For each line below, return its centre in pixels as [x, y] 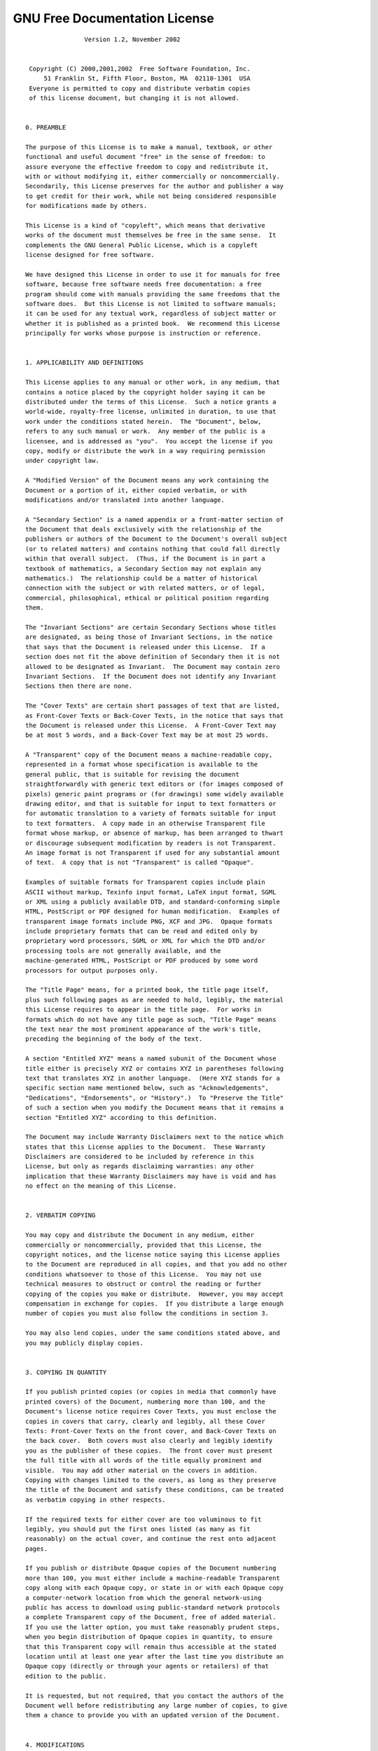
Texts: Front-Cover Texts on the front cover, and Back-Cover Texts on [151, 1431]
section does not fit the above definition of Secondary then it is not [153, 657]
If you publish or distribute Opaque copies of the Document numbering [151, 1568]
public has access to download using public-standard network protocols [153, 1608]
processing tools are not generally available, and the [123, 950]
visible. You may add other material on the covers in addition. [142, 1470]
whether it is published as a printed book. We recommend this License [153, 323]
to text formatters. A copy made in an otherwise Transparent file [145, 823]
